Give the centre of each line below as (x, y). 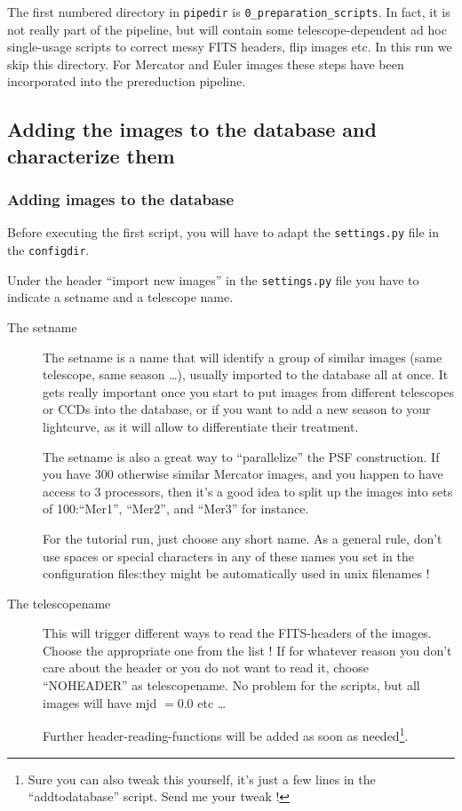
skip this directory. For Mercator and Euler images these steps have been (206, 64)
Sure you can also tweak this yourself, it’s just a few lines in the (202, 779)
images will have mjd (100, 702)
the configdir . (48, 250)
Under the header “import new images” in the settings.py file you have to (213, 279)
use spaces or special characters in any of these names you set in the (228, 556)
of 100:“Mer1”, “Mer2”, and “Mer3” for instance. (176, 509)
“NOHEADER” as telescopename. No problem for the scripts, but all (231, 685)
